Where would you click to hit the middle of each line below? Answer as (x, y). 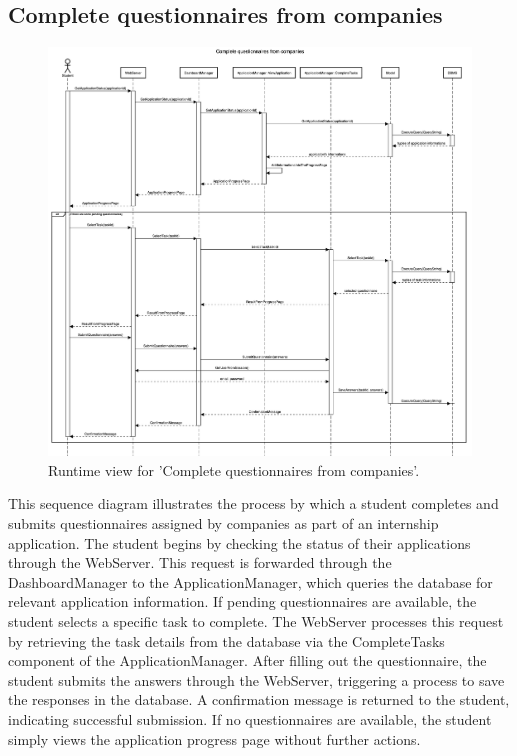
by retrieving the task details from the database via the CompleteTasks (226, 640)
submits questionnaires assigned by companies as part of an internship (223, 523)
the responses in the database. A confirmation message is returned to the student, (259, 699)
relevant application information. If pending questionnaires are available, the (242, 601)
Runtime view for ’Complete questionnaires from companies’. (234, 469)
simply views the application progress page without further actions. (214, 738)
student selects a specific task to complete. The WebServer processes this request (256, 621)
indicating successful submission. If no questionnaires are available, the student (250, 719)
